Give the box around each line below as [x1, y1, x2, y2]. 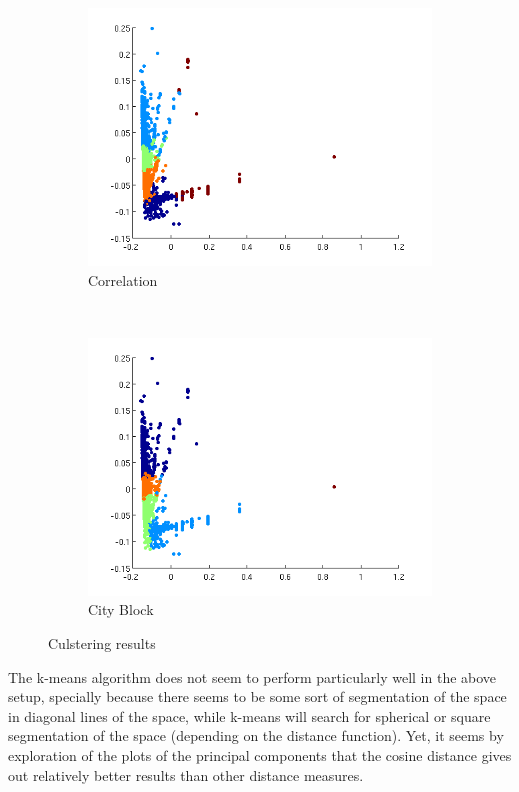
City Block [88, 599, 154, 620]
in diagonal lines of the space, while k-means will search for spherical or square [8, 705, 491, 726]
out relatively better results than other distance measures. [8, 764, 364, 785]
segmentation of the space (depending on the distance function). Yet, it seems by [8, 725, 504, 746]
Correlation [88, 269, 158, 290]
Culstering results [48, 632, 156, 653]
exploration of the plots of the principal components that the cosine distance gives [8, 744, 512, 765]
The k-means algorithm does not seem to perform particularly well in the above [8, 666, 497, 687]
